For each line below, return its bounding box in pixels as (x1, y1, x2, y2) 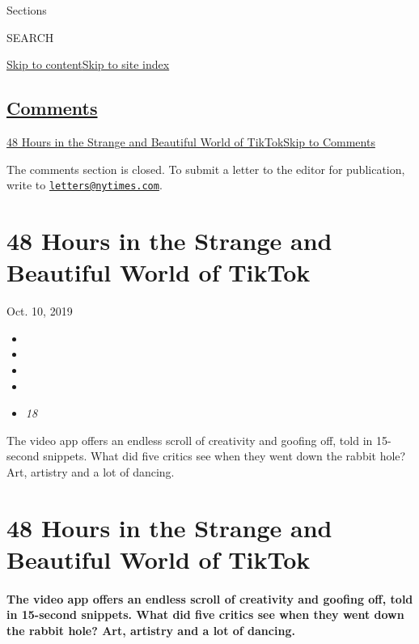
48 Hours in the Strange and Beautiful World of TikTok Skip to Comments (6, 133, 375, 150)
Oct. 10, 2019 (6, 303, 73, 320)
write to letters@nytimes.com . (6, 176, 163, 193)
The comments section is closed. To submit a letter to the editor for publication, (6, 160, 405, 177)
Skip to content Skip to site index (6, 56, 170, 73)
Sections (6, 2, 47, 18)
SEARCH (6, 28, 54, 45)
